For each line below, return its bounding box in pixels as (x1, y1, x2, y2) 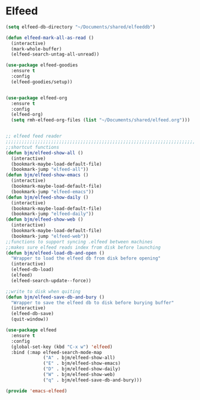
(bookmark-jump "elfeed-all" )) (11, 166, 89, 173)
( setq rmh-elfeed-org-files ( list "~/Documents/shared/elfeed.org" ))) (11, 117, 190, 123)
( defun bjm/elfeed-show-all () (5, 149, 84, 156)
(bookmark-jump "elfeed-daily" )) (11, 211, 94, 217)
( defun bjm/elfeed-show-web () (5, 216, 84, 222)
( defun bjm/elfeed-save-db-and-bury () (5, 294, 105, 300)
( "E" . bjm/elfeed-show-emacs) (43, 361, 121, 367)
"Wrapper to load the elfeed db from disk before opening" (11, 255, 161, 261)
